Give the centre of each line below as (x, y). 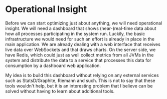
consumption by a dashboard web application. (53, 65)
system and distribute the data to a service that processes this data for (78, 60)
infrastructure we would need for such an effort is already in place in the (80, 39)
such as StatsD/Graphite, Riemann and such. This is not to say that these (80, 80)
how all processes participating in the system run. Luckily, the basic (75, 33)
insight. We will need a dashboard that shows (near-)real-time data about (81, 28)
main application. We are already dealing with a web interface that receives (83, 44)
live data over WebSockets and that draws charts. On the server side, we (80, 49)
